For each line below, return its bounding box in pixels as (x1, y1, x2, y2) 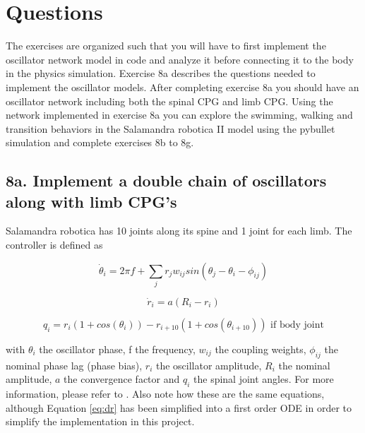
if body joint (270, 319, 324, 330)
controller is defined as (6, 237, 103, 252)
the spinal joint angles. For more (193, 372, 334, 386)
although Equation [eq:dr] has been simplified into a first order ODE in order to (6, 400, 352, 415)
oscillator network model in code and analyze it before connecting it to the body (6, 52, 354, 66)
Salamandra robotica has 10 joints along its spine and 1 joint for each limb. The (6, 223, 352, 238)
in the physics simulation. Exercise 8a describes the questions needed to (6, 66, 316, 81)
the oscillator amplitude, (155, 357, 262, 372)
